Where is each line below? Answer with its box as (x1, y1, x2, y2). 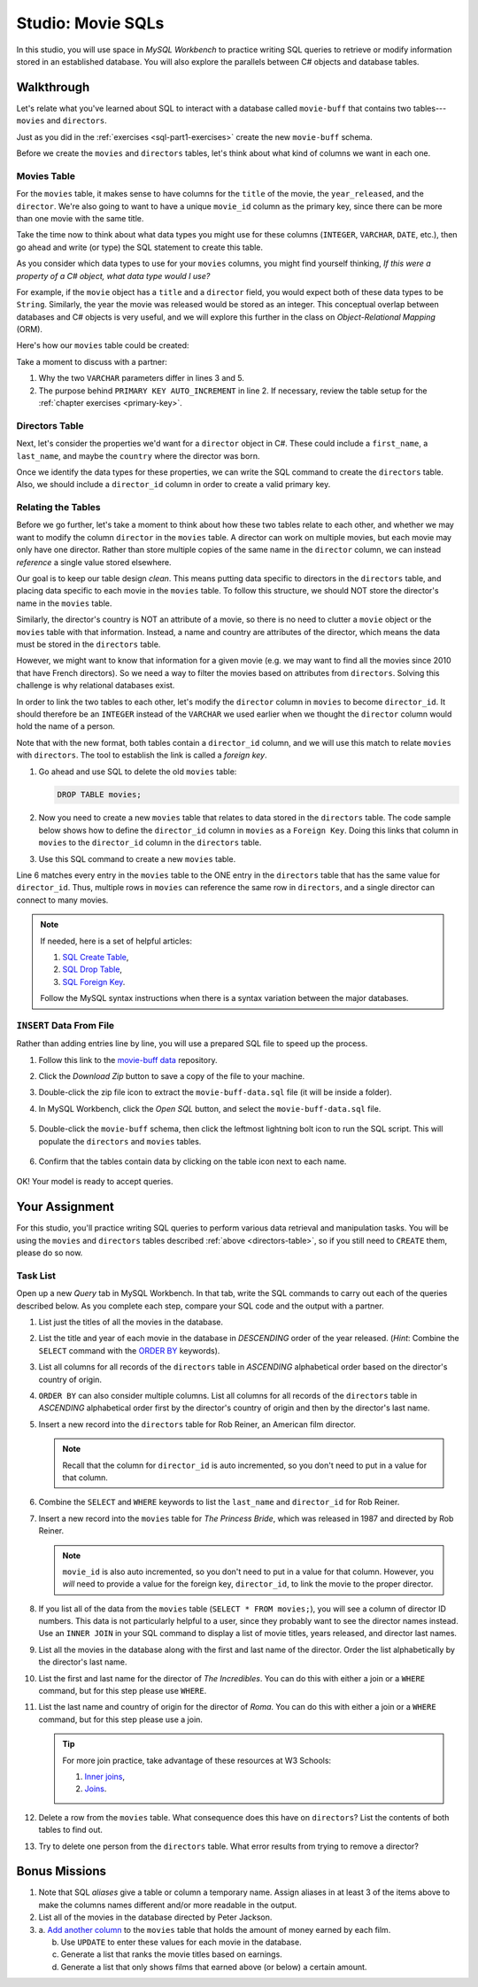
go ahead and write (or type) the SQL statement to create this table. (16, 242, 264, 252)
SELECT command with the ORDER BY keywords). (38, 1345, 220, 1355)
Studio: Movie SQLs (16, 13, 165, 33)
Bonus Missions (16, 1864, 106, 1879)
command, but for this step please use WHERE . (38, 1686, 207, 1696)
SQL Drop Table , (62, 964, 123, 974)
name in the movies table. (16, 598, 112, 609)
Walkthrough (16, 80, 90, 95)
